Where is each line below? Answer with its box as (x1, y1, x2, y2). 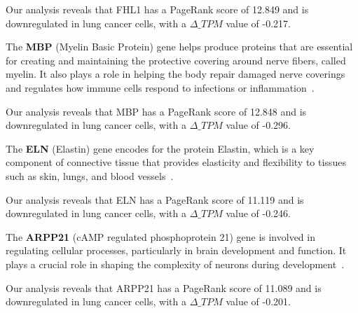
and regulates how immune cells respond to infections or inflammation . (6, 80, 315, 95)
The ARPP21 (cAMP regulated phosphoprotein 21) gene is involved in (6, 229, 315, 244)
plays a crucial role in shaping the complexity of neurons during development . (6, 256, 345, 271)
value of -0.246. (226, 206, 291, 221)
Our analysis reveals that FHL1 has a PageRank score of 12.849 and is (6, 2, 309, 16)
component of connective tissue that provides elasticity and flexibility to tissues (6, 155, 346, 169)
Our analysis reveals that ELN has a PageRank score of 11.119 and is (6, 192, 304, 207)
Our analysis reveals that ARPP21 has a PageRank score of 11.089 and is (6, 280, 322, 295)
